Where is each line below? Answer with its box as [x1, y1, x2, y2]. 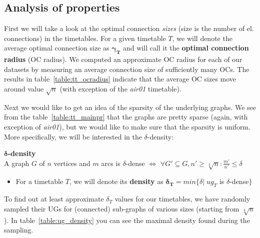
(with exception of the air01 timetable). [59, 83, 181, 93]
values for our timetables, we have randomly [114, 193, 250, 204]
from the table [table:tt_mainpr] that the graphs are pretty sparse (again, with [4, 111, 248, 122]
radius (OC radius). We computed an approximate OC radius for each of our [4, 54, 242, 64]
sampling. [4, 224, 33, 235]
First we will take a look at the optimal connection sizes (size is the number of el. [4, 23, 254, 33]
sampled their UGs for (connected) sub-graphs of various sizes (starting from [4, 203, 239, 213]
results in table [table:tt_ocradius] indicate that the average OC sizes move [4, 73, 236, 84]
